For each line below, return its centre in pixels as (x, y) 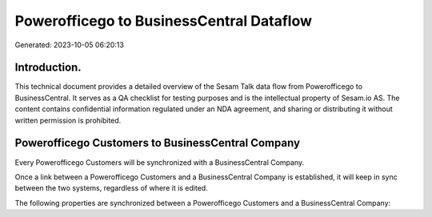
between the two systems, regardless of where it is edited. (111, 188)
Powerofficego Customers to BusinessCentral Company (157, 143)
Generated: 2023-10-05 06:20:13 (69, 45)
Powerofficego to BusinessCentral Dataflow (163, 21)
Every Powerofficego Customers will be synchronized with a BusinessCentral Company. (160, 162)
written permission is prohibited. (68, 120)
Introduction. (48, 68)
